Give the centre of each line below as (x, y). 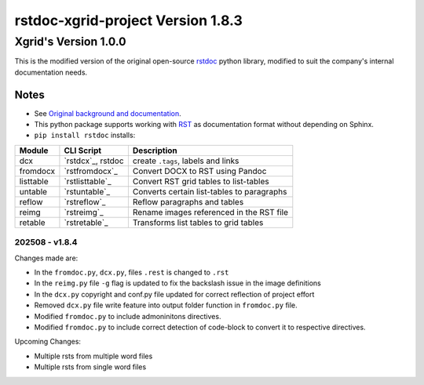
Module (34, 151)
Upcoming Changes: (48, 342)
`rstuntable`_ (87, 191)
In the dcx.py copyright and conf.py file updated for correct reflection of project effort (174, 294)
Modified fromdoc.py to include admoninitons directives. (128, 316)
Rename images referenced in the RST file (210, 212)
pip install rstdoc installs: (85, 135)
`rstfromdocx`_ (91, 171)
